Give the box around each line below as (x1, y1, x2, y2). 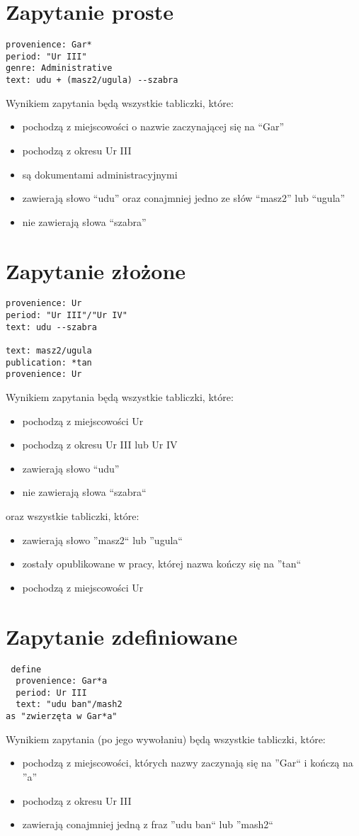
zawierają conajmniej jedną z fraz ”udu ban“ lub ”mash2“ (22, 817, 273, 832)
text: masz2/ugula (6, 346, 92, 356)
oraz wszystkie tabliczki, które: (6, 509, 139, 523)
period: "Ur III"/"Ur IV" (6, 310, 127, 321)
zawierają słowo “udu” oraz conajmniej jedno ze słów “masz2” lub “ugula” (22, 191, 346, 205)
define (11, 664, 42, 674)
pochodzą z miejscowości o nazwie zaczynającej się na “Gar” (22, 119, 285, 134)
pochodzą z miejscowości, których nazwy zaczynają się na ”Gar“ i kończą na (22, 755, 353, 770)
